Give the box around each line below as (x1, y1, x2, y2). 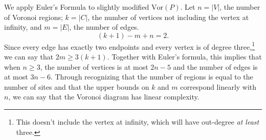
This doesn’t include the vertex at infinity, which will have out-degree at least (16, 116, 259, 127)
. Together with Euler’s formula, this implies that (107, 51, 262, 62)
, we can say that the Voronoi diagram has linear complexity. (8, 91, 199, 102)
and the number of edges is (173, 61, 258, 72)
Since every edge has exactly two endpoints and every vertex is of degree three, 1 (4, 39, 255, 52)
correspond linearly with (180, 81, 257, 92)
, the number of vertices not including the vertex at (87, 11, 249, 22)
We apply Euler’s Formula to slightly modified (4, 2, 149, 12)
